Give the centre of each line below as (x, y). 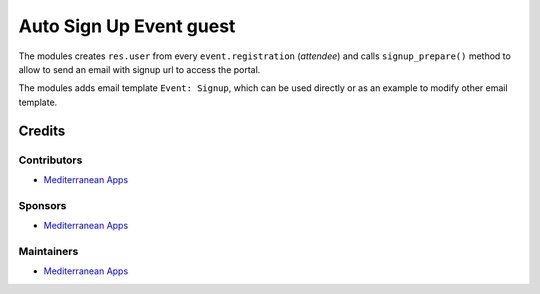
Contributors (50, 160)
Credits (42, 130)
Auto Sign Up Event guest (127, 26)
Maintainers (48, 251)
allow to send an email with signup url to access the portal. (139, 69)
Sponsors (42, 205)
